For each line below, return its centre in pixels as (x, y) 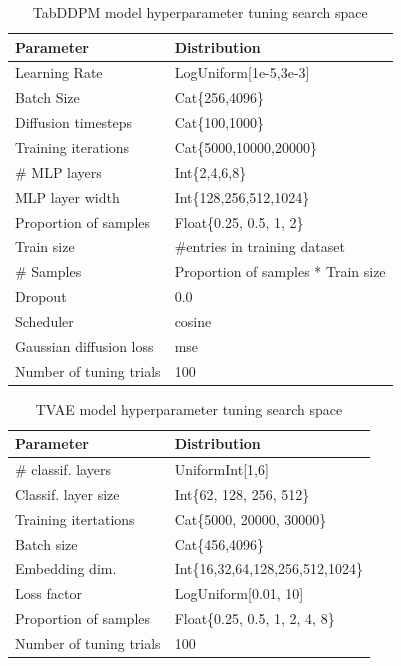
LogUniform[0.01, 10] (239, 593)
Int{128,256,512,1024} (242, 196)
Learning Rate (59, 72)
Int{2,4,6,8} (210, 171)
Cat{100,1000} (219, 122)
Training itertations (75, 518)
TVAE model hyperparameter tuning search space (189, 408)
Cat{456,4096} (219, 543)
